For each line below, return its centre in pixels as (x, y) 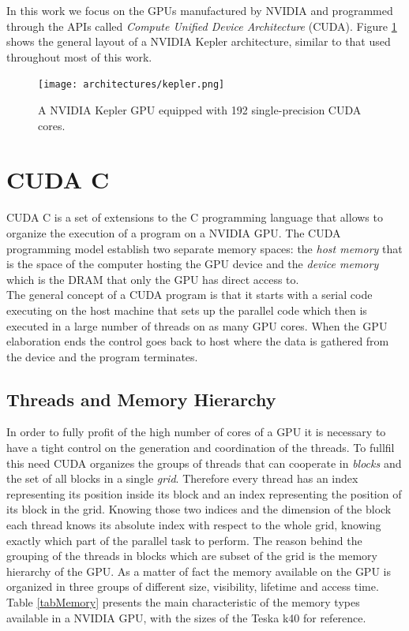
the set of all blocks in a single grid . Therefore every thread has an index (182, 478)
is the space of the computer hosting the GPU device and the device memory (193, 264)
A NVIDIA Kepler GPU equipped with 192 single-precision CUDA (200, 110)
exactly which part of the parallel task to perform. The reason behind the (184, 540)
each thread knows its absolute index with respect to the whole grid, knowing (194, 525)
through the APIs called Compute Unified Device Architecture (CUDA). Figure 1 (202, 26)
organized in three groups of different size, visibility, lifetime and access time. (193, 586)
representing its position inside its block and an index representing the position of (204, 493)
